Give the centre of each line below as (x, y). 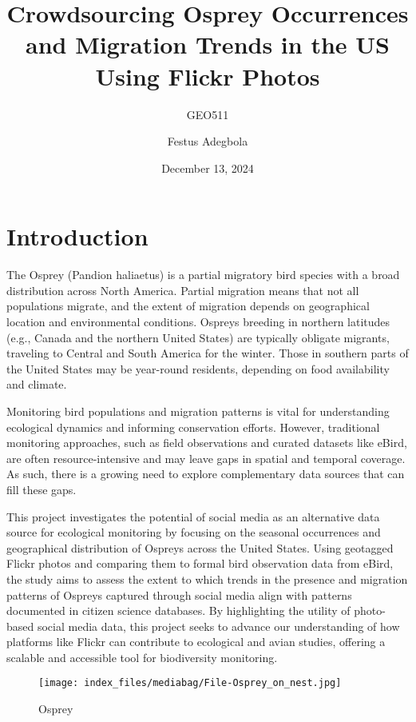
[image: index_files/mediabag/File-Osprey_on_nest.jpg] (190, 683)
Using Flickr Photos (208, 76)
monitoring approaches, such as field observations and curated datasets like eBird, (207, 443)
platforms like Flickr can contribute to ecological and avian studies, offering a (196, 642)
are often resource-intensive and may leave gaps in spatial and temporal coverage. (206, 458)
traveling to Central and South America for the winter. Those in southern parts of (208, 353)
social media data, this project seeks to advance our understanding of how (218, 626)
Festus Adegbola (208, 141)
